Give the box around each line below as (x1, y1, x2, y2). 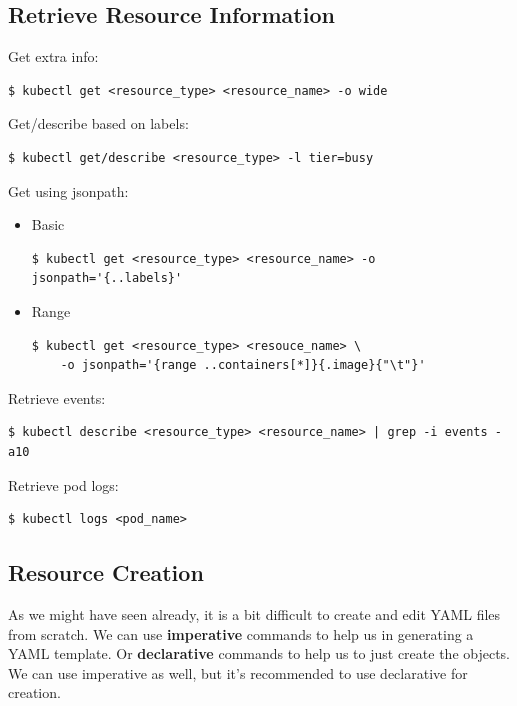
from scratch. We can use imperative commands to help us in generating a (8, 623, 474, 644)
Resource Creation (8, 557, 204, 588)
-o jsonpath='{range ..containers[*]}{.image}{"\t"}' (60, 358, 426, 373)
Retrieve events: (8, 387, 106, 408)
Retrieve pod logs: (8, 474, 119, 495)
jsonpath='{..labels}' (31, 271, 183, 286)
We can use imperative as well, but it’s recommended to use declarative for (8, 662, 468, 683)
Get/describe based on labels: (8, 113, 189, 134)
